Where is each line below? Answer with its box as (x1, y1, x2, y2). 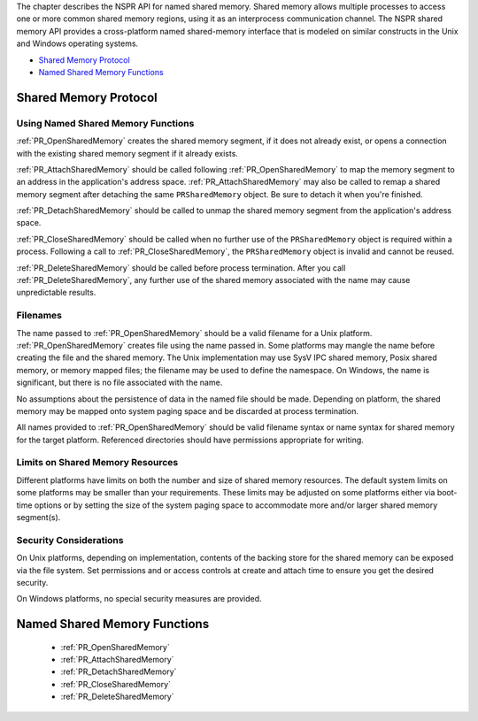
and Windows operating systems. (16, 38, 139, 49)
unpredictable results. (16, 288, 96, 298)
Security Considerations (16, 533, 124, 546)
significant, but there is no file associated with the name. (16, 377, 223, 388)
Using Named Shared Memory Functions (16, 117, 195, 129)
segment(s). (16, 511, 61, 522)
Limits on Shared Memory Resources (16, 456, 179, 469)
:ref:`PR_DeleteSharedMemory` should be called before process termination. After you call (16, 262, 346, 273)
